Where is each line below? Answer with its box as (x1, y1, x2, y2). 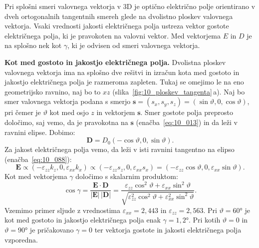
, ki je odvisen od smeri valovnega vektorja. (67, 40, 200, 50)
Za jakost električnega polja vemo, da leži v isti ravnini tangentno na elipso (4, 144, 235, 154)
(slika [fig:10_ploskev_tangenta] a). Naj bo (112, 86, 245, 96)
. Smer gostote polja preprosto (140, 107, 233, 117)
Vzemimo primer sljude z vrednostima (4, 204, 121, 215)
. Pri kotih (188, 214, 221, 225)
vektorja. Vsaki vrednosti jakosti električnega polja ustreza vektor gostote (4, 20, 229, 31)
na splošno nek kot (4, 40, 62, 50)
